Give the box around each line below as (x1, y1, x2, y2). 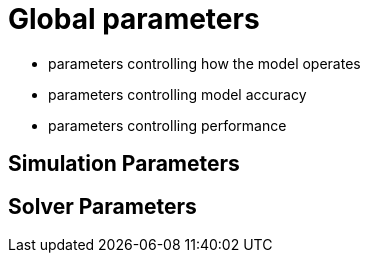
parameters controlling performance (48, 116, 287, 134)
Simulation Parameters (8, 151, 240, 177)
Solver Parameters (8, 193, 197, 219)
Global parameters (8, 2, 260, 36)
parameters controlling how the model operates (48, 54, 361, 72)
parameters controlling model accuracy (48, 85, 307, 103)
